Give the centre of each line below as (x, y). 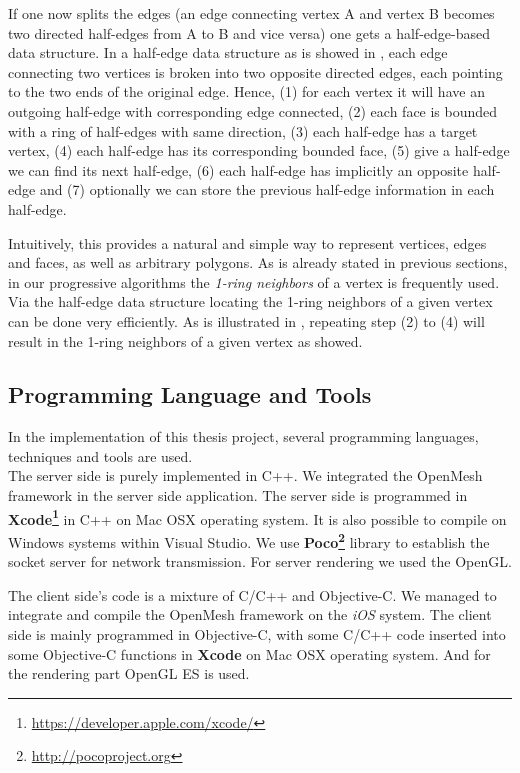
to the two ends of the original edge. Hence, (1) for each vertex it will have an (246, 91)
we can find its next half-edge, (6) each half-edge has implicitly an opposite (238, 169)
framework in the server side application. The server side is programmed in (238, 495)
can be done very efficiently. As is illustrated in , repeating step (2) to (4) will (246, 320)
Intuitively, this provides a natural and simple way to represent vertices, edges (247, 242)
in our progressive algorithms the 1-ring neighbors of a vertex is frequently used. (254, 281)
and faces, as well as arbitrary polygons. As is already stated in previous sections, (258, 262)
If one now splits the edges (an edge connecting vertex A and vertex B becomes (251, 13)
